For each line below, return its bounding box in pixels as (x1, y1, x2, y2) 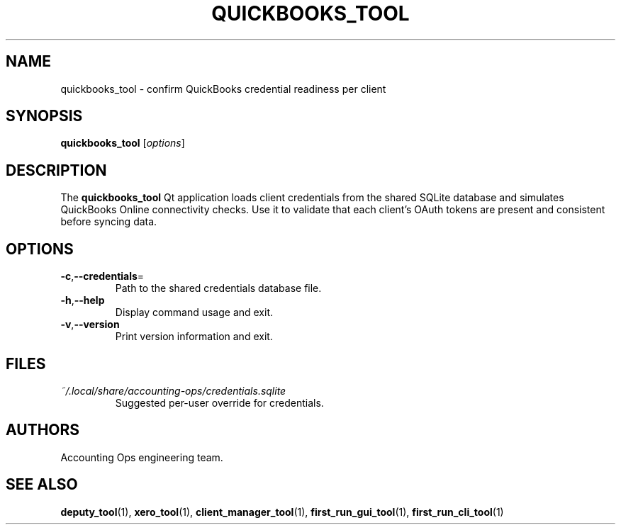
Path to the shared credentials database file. (115, 282, 322, 295)
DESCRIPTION (6, 161, 107, 179)
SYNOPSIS (6, 107, 83, 125)
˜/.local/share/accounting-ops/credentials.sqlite (60, 384, 286, 397)
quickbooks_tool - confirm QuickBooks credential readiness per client (60, 82, 386, 95)
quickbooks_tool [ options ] (60, 137, 185, 150)
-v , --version (60, 318, 120, 331)
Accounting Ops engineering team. (60, 451, 223, 463)
